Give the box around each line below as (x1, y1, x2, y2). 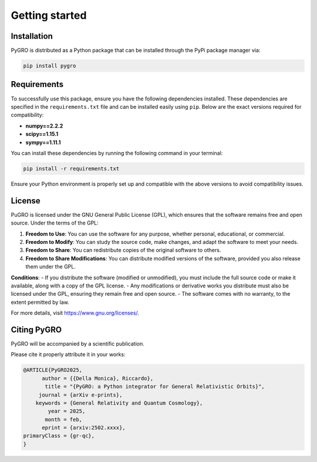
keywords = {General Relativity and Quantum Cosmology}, (35, 400, 203, 406)
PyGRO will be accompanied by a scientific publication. (11, 340, 145, 347)
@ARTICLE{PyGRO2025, (23, 367, 82, 373)
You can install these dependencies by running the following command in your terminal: (11, 149, 223, 156)
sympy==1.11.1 (25, 139, 61, 146)
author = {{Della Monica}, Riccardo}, (42, 375, 154, 381)
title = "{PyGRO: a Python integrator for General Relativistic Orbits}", (45, 383, 265, 390)
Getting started (11, 9, 87, 22)
